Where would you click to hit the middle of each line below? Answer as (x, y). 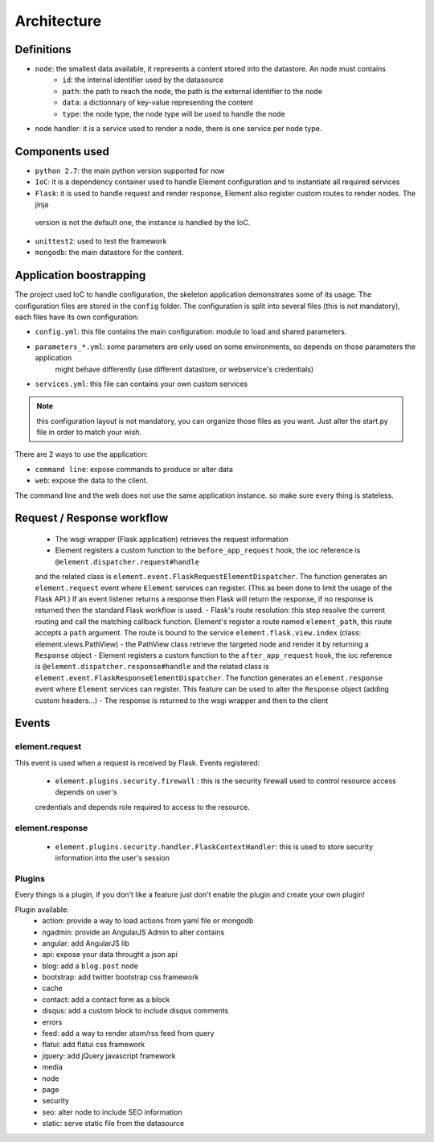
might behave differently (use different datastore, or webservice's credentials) (184, 369)
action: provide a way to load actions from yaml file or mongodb (148, 921)
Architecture (58, 21)
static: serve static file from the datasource (113, 1124)
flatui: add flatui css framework (94, 1045)
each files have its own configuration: (77, 317)
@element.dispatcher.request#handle (127, 562)
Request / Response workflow (92, 518)
